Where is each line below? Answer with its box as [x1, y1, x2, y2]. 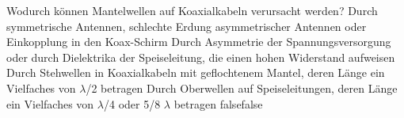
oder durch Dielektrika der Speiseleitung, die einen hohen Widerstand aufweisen [6, 48, 395, 65]
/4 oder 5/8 [103, 95, 161, 112]
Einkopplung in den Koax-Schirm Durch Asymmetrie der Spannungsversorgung [6, 33, 391, 50]
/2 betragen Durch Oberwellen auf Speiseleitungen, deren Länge [86, 79, 398, 96]
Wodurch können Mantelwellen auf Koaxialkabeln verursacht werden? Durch [6, 2, 378, 18]
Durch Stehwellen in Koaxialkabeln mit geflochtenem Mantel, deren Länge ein [6, 64, 385, 81]
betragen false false [173, 95, 263, 112]
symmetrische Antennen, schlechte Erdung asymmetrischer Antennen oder [6, 17, 367, 34]
